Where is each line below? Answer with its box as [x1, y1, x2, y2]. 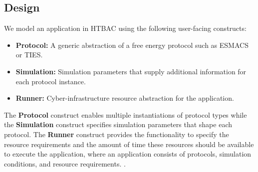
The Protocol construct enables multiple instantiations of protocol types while [4, 109, 247, 120]
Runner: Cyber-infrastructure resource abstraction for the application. [15, 93, 234, 103]
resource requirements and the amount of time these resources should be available [4, 139, 254, 149]
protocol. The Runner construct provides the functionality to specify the [4, 129, 229, 139]
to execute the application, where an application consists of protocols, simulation [4, 149, 252, 159]
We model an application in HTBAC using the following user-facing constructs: [4, 23, 247, 33]
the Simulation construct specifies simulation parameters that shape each [4, 119, 232, 130]
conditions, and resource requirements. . [4, 158, 126, 169]
